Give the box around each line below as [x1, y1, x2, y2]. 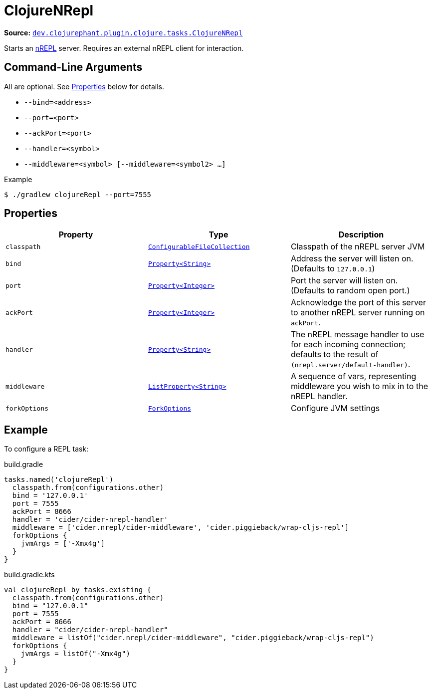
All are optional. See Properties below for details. [4, 82, 164, 91]
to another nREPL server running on [290, 307, 425, 318]
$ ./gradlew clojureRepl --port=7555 [4, 190, 152, 199]
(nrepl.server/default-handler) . [290, 359, 411, 370]
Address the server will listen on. [290, 253, 414, 264]
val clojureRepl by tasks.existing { [4, 586, 152, 594]
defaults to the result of [290, 349, 379, 360]
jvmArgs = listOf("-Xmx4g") [20, 650, 130, 658]
